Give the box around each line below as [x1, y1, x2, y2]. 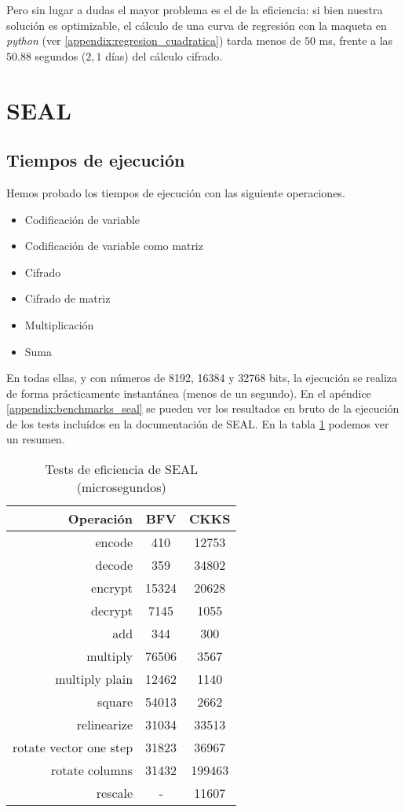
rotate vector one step [13, 738, 133, 757]
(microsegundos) [76, 478, 166, 497]
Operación [67, 509, 133, 528]
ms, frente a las [319, 32, 393, 49]
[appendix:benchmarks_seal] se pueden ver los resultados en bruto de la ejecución [6, 400, 400, 417]
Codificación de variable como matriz [24, 237, 203, 254]
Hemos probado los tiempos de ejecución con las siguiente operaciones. [6, 184, 345, 200]
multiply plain [55, 670, 133, 689]
